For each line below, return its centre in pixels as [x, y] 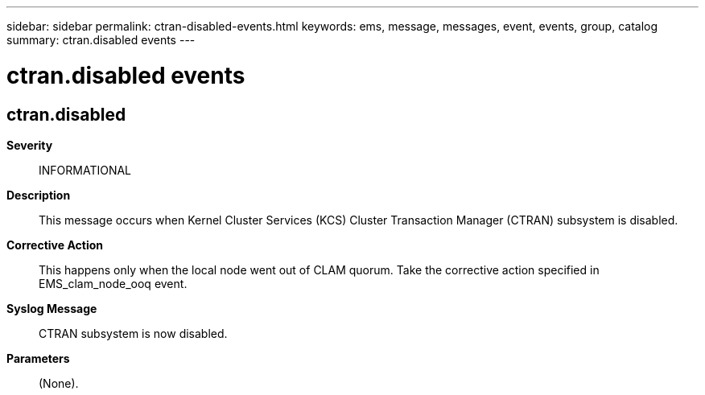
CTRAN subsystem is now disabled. [133, 333]
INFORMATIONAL [85, 170]
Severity [30, 145]
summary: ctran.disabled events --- [101, 40]
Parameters [38, 358]
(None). [59, 383]
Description [39, 195]
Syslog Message [52, 308]
